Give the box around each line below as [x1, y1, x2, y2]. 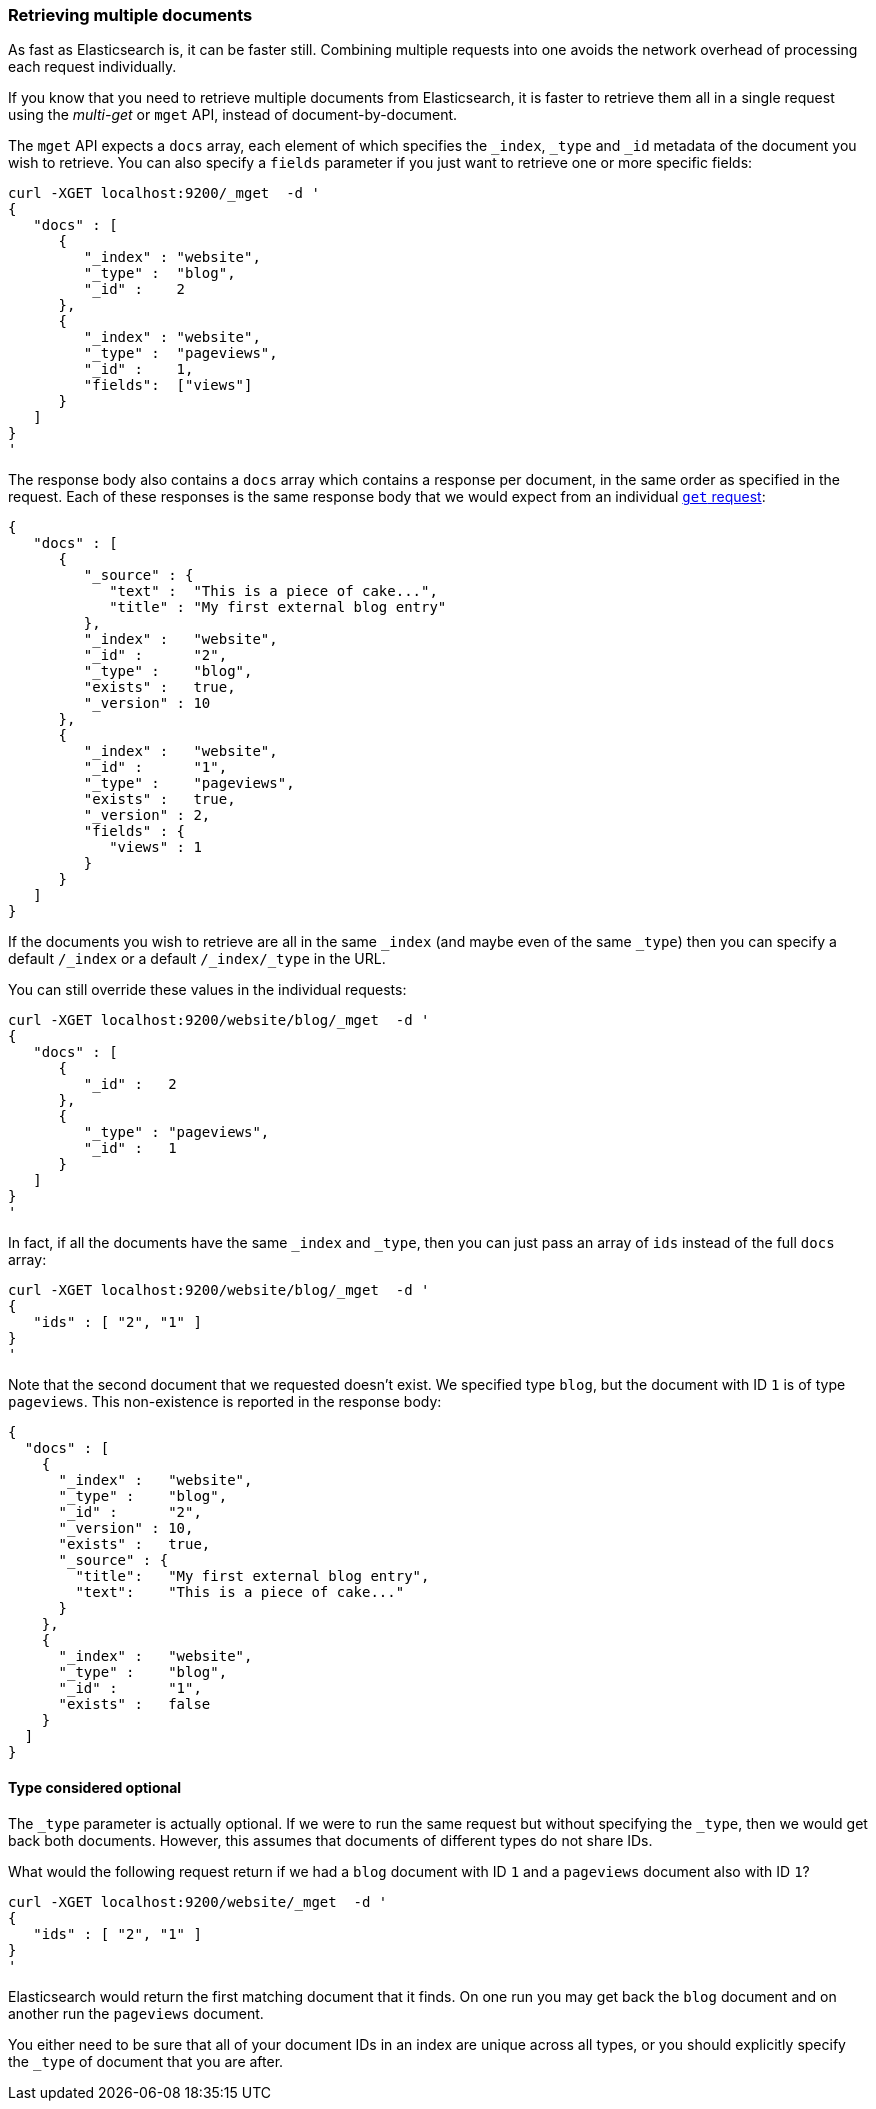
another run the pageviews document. [8, 2004, 264, 2022]
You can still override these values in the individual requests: [8, 981, 407, 999]
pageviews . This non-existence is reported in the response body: [8, 1393, 442, 1411]
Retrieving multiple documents [8, 5, 253, 25]
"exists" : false [58, 1696, 211, 1713]
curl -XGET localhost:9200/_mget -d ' [8, 185, 320, 202]
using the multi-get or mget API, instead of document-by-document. [8, 106, 458, 124]
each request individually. [8, 58, 177, 76]
